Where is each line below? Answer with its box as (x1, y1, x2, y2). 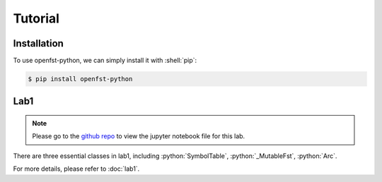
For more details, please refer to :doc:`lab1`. (13, 164, 140, 173)
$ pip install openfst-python (28, 75, 133, 83)
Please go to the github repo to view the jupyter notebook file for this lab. (32, 132, 245, 140)
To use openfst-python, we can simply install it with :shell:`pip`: (13, 56, 197, 65)
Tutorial (13, 11, 60, 26)
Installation (13, 37, 64, 49)
